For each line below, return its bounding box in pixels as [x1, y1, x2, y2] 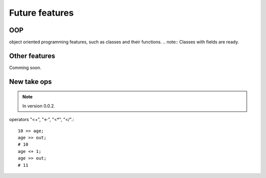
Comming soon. [9, 64, 41, 71]
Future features [9, 7, 74, 18]
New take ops [9, 77, 52, 86]
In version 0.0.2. [22, 103, 55, 109]
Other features [9, 51, 55, 60]
